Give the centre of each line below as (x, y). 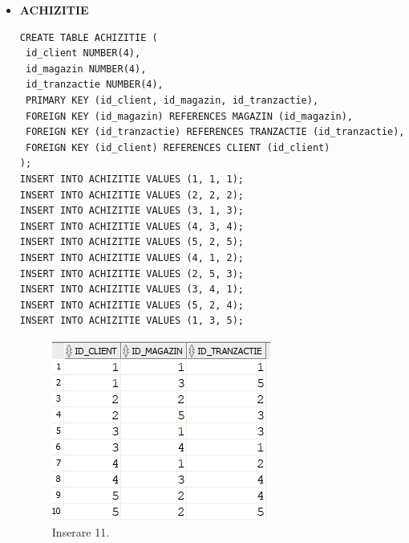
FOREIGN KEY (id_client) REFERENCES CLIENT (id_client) (178, 147)
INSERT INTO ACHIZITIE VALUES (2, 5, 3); (132, 274)
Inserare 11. (81, 532)
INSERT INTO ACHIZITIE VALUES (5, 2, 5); (132, 242)
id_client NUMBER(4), (83, 53)
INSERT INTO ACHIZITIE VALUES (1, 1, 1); (132, 179)
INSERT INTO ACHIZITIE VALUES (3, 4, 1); (132, 290)
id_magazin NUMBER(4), (86, 69)
